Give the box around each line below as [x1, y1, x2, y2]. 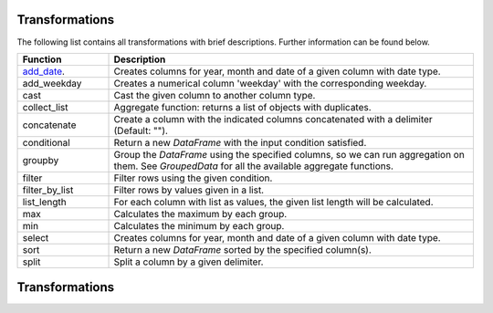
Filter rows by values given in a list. [113, 183, 265, 196]
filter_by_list [22, 183, 74, 196]
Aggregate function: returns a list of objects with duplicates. [113, 100, 372, 113]
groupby [22, 153, 59, 166]
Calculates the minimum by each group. [113, 219, 285, 232]
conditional [22, 136, 70, 149]
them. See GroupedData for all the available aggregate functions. [113, 160, 394, 172]
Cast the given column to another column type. [113, 89, 316, 101]
